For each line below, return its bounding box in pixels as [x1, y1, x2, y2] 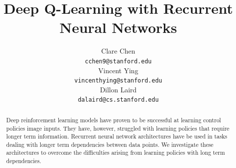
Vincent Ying [98, 65, 138, 75]
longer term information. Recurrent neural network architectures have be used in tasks [6, 132, 228, 140]
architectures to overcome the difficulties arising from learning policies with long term [6, 148, 225, 157]
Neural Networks [59, 17, 177, 37]
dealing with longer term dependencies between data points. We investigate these [6, 140, 213, 148]
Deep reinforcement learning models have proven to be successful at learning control [6, 115, 221, 124]
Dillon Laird [100, 84, 137, 94]
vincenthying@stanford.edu [74, 77, 162, 84]
